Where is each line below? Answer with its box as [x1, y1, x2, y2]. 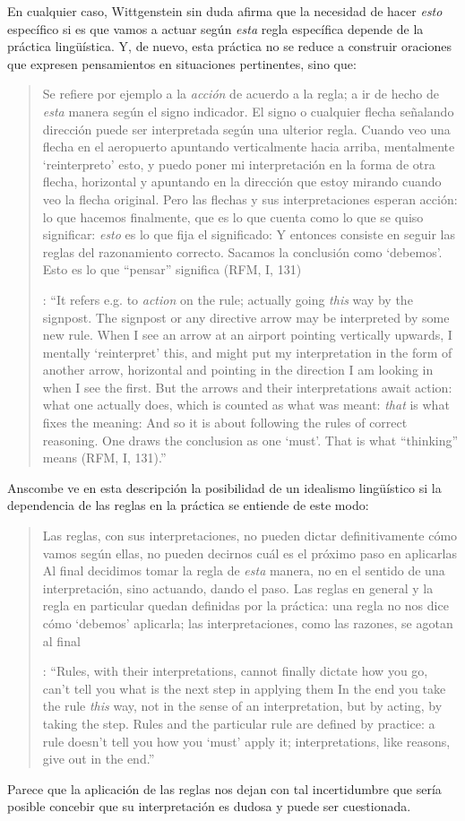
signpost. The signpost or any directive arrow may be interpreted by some [42, 307, 450, 326]
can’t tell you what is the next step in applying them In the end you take [42, 678, 446, 697]
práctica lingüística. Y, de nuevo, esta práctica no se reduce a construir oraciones [7, 37, 452, 56]
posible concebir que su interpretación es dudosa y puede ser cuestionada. [7, 797, 411, 816]
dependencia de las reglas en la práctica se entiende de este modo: [7, 496, 369, 514]
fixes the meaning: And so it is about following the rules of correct [42, 413, 408, 432]
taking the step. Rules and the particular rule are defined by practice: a [42, 713, 435, 732]
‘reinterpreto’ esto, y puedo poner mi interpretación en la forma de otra [42, 154, 435, 173]
